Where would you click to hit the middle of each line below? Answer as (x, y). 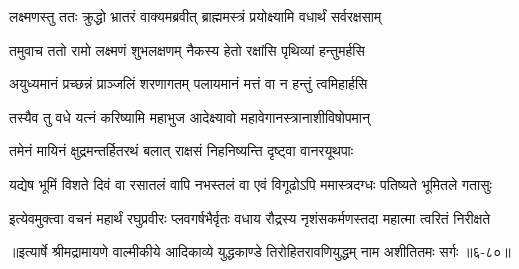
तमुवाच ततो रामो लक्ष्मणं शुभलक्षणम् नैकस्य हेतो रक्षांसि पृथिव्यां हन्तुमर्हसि (187, 49)
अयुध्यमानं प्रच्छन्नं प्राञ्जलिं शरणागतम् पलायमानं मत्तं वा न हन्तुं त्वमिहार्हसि (188, 83)
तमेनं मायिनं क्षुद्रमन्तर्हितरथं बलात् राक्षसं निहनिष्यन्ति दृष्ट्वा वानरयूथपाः (181, 150)
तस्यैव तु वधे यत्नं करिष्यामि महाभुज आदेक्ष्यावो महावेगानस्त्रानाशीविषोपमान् (189, 116)
